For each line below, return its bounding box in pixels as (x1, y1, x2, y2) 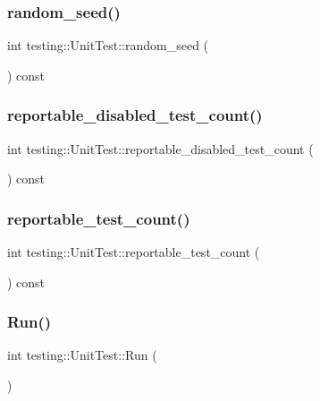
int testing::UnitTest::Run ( (7, 346, 157, 364)
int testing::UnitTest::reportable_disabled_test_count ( (7, 139, 314, 158)
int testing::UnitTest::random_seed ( (7, 36, 209, 55)
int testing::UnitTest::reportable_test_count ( (7, 243, 260, 261)
